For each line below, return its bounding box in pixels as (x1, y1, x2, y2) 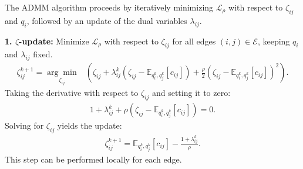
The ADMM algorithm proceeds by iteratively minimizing (5, 1, 214, 13)
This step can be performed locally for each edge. (5, 153, 182, 165)
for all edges (172, 35, 216, 47)
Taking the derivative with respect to (5, 87, 139, 99)
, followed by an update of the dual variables (26, 14, 187, 26)
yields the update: (57, 119, 122, 132)
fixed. (33, 48, 53, 60)
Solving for (5, 119, 44, 132)
